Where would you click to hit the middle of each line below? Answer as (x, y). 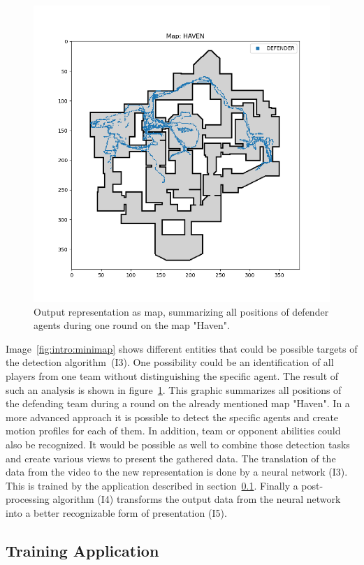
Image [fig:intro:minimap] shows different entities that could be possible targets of (182, 348)
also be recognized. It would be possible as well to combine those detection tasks (178, 444)
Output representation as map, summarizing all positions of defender (181, 311)
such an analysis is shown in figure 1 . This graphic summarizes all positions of (174, 389)
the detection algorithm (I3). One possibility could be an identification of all (170, 362)
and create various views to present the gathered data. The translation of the (171, 458)
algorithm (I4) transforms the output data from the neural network (197, 499)
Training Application (82, 550)
